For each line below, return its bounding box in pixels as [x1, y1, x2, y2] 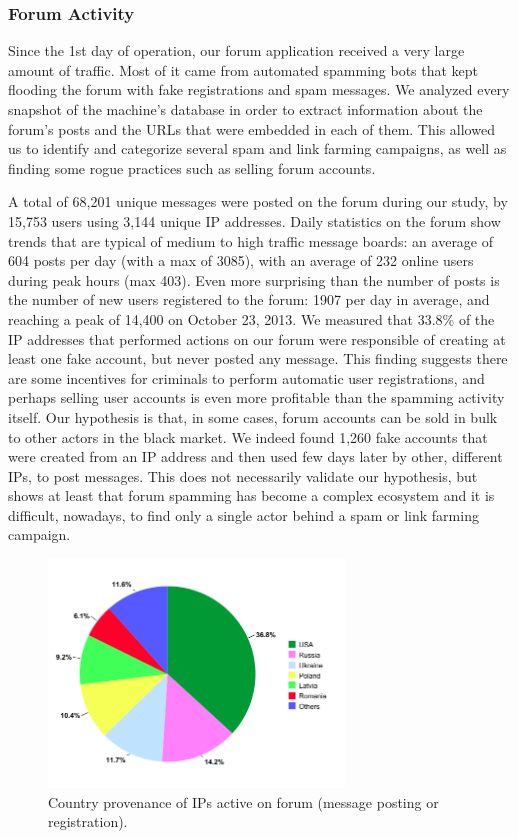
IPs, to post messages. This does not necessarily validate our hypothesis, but [8, 465, 478, 486]
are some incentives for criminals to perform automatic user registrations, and [8, 367, 485, 388]
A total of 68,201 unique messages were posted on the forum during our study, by [8, 191, 508, 212]
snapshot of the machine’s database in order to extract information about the [8, 99, 483, 119]
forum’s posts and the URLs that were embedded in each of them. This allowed [8, 118, 495, 139]
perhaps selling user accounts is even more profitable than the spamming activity [8, 387, 505, 408]
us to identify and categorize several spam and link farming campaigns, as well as [8, 138, 507, 159]
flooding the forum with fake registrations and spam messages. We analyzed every [8, 79, 510, 100]
